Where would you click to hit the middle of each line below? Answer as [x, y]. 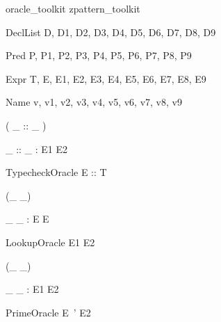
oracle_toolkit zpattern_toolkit [73, 8]
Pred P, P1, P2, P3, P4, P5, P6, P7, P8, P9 [99, 55]
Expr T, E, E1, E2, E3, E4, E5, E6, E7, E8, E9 [106, 78]
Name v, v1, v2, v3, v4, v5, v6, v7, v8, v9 [94, 102]
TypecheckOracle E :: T [56, 172]
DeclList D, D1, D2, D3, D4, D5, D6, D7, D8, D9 [111, 32]
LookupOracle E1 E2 [50, 242]
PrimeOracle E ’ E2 [48, 312]
